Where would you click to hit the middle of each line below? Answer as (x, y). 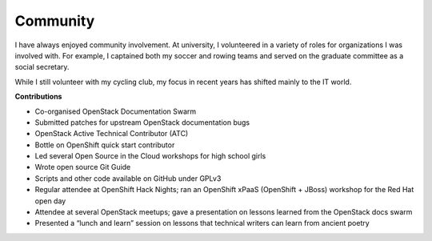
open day (50, 201)
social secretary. (42, 67)
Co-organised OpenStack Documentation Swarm (116, 111)
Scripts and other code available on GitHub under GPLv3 (128, 178)
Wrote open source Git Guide (83, 167)
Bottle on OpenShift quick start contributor (105, 145)
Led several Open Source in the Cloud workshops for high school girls (150, 156)
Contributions (38, 97)
